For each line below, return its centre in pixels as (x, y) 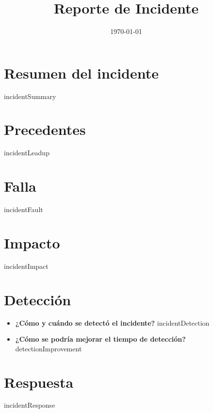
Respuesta (39, 382)
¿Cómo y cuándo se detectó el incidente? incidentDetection (112, 322)
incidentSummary (30, 96)
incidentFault (24, 209)
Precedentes (45, 129)
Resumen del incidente (82, 73)
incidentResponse (30, 405)
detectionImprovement (49, 348)
